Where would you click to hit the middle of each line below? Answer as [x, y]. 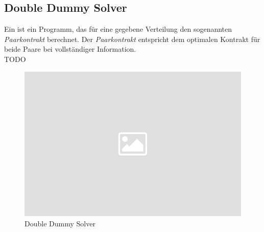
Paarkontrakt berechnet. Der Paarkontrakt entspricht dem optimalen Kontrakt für [132, 39]
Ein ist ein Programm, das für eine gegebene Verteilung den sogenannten [118, 29]
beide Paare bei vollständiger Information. [70, 49]
